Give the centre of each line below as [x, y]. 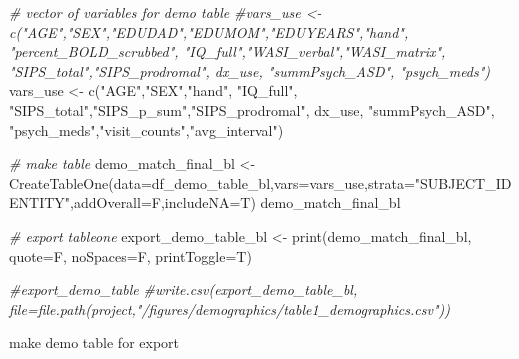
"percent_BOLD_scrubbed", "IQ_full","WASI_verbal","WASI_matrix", [227, 51]
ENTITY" [40, 202]
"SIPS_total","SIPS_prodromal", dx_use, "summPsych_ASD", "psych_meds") [250, 70]
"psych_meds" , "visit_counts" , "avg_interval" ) [146, 129]
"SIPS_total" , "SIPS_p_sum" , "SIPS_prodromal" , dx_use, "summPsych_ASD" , [252, 109]
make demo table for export [94, 342]
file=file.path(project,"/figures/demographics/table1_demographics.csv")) [229, 308]
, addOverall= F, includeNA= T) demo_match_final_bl [235, 202]
